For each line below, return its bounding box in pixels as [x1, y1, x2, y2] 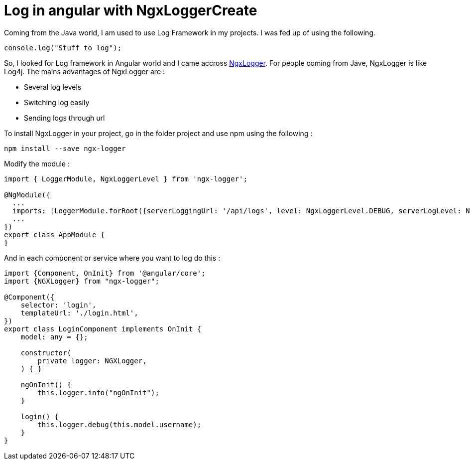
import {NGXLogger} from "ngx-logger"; [4, 277, 159, 285]
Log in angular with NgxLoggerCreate [4, 2, 257, 19]
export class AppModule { [4, 230, 105, 239]
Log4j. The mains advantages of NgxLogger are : [4, 67, 165, 76]
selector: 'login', [20, 301, 97, 309]
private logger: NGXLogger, [37, 356, 147, 365]
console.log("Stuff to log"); [4, 43, 122, 52]
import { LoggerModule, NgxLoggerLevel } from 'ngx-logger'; [4, 174, 247, 183]
